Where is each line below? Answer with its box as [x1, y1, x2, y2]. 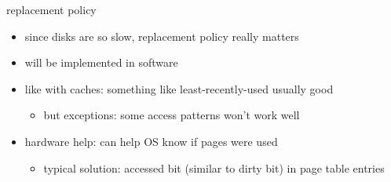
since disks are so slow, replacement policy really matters [24, 27, 299, 44]
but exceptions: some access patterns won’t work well [43, 107, 300, 123]
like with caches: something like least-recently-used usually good [24, 80, 334, 96]
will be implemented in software [24, 54, 178, 71]
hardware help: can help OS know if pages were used [24, 133, 278, 149]
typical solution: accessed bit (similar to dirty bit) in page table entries [43, 159, 385, 176]
